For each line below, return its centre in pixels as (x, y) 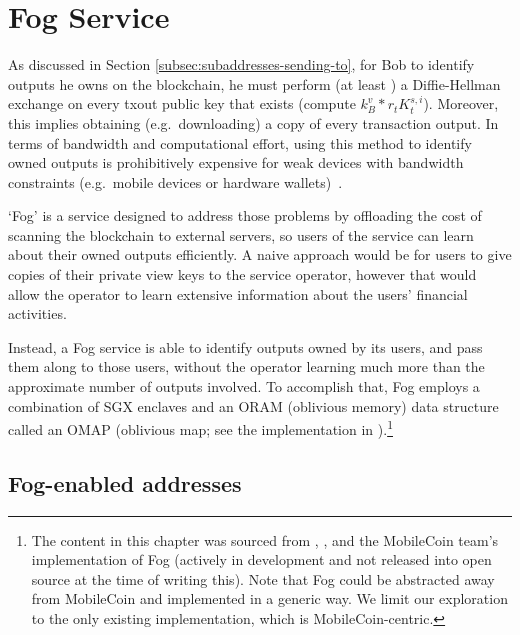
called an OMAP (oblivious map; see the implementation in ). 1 (200, 427)
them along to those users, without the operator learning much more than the (246, 366)
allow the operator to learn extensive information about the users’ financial (238, 293)
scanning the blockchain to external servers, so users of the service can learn (241, 234)
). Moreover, (461, 103)
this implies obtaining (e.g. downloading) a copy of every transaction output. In (253, 122)
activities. (37, 313)
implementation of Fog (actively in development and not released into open (261, 559)
